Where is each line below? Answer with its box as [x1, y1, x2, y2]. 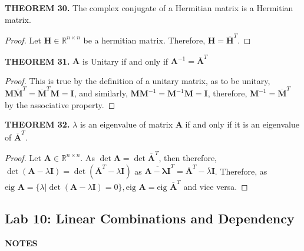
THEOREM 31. [5, 55, 70, 67]
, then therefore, [158, 151, 217, 163]
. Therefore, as [214, 165, 267, 177]
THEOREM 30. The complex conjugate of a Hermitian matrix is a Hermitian [5, 2, 293, 14]
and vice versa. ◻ [183, 180, 248, 192]
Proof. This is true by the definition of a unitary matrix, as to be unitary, [5, 74, 270, 86]
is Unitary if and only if [82, 55, 168, 67]
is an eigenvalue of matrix [80, 118, 173, 130]
